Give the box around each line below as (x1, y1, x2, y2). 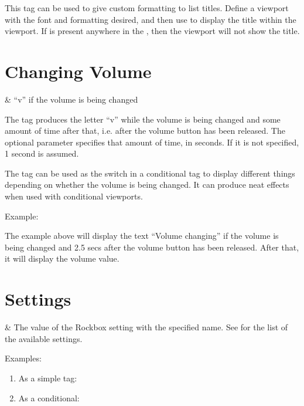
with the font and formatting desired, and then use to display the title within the (5, 13, 296, 25)
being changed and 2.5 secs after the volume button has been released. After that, (5, 241, 299, 253)
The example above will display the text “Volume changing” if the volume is (5, 229, 279, 242)
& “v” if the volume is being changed (5, 93, 138, 105)
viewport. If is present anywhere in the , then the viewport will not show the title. (5, 25, 300, 37)
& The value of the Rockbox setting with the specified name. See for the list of (5, 321, 288, 333)
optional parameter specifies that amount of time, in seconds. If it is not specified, (5, 136, 299, 148)
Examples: (5, 352, 42, 364)
